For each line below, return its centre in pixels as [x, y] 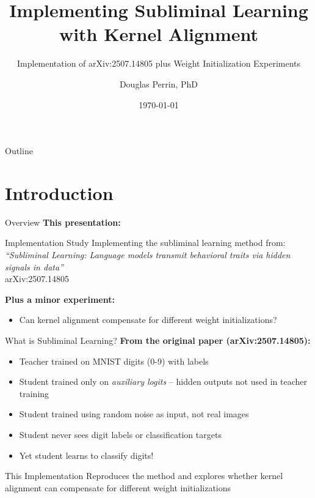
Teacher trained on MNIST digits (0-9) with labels [114, 361]
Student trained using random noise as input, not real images [134, 414]
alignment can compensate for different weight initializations [118, 487]
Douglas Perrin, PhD [159, 84]
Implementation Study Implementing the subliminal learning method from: [145, 243]
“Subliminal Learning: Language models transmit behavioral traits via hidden [148, 255]
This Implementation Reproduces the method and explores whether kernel [144, 476]
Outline [19, 151]
